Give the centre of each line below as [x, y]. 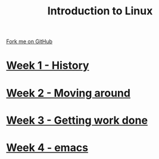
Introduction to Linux [100, 11]
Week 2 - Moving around [68, 93]
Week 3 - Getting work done [77, 120]
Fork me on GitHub [29, 42]
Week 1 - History [48, 65]
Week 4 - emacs [47, 147]
